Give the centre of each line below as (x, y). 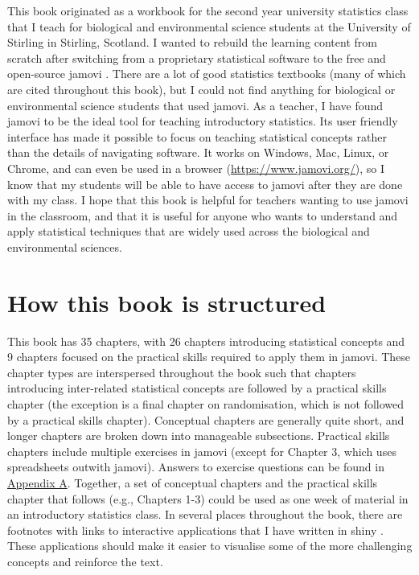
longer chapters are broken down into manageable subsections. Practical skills (199, 435)
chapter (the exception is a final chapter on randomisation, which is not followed (206, 404)
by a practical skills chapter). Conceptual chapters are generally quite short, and (206, 419)
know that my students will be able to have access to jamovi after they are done (205, 184)
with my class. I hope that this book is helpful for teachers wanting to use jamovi (208, 200)
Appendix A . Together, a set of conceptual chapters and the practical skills (193, 482)
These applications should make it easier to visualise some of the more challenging (210, 546)
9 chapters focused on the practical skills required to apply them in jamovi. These (209, 357)
